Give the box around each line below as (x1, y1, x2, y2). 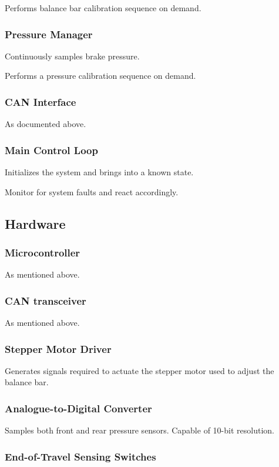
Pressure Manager (5, 26, 93, 41)
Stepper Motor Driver (5, 341, 112, 356)
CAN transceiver (5, 293, 86, 308)
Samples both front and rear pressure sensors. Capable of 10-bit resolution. (5, 424, 274, 436)
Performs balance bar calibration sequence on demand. (5, 2, 201, 14)
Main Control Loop (5, 142, 98, 157)
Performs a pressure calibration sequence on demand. (5, 69, 196, 82)
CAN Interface (5, 94, 76, 109)
